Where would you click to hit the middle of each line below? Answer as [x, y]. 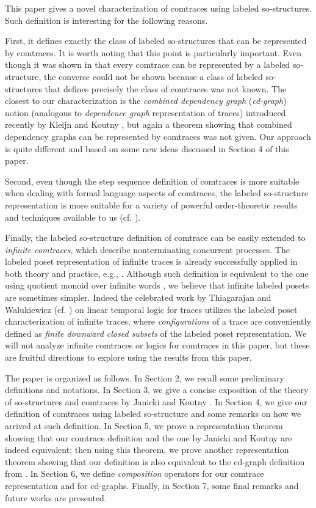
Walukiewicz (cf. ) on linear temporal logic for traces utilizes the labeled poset [151, 309]
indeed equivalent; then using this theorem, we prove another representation [147, 450]
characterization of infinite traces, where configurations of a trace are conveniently [158, 321]
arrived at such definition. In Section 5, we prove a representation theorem [144, 425]
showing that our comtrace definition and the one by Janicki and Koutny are [149, 437]
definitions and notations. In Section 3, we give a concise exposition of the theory [157, 390]
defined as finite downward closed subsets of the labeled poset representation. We [156, 333]
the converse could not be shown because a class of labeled [153, 76]
